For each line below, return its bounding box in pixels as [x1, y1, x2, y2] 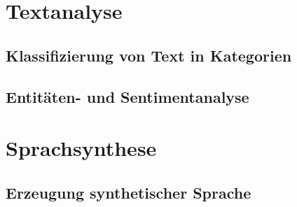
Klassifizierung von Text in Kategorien [6, 44, 292, 66]
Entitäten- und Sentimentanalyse [6, 85, 249, 107]
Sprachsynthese [6, 134, 157, 162]
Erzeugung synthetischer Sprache [6, 181, 251, 203]
